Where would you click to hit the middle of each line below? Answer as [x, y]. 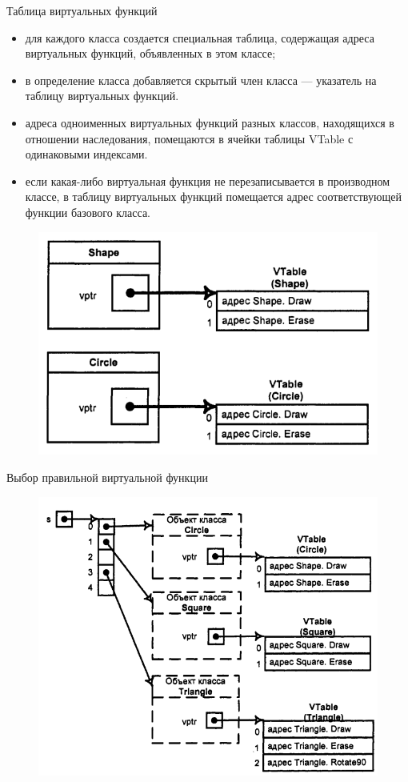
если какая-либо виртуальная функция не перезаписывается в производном [208, 180]
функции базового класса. [88, 212]
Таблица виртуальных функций [82, 10]
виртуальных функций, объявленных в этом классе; [150, 53]
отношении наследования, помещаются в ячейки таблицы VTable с [189, 138]
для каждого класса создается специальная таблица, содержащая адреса [200, 37]
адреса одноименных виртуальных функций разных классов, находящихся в [210, 122]
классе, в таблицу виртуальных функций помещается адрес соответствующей [213, 197]
